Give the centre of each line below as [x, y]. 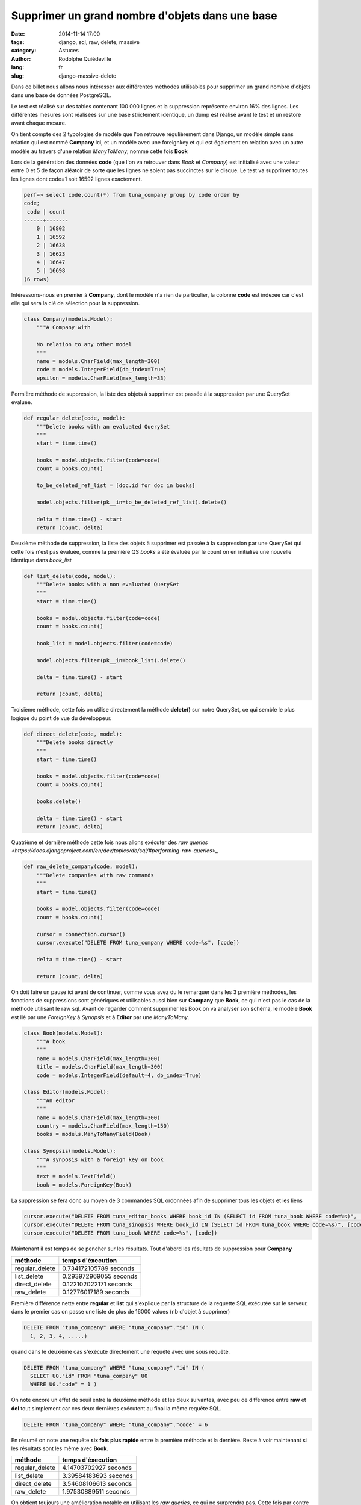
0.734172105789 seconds [98, 1268]
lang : [18, 67]
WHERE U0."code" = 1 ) [64, 1384]
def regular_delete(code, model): [75, 418]
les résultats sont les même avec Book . [60, 1448]
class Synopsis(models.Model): [70, 1151]
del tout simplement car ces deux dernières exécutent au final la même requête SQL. [116, 1408]
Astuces [69, 51]
